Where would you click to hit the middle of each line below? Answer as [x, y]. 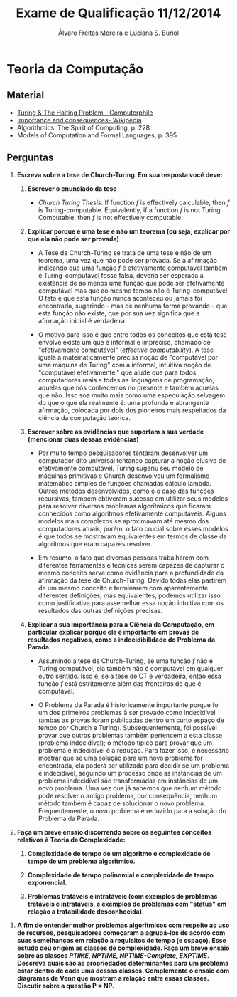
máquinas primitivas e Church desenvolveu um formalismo [124, 476]
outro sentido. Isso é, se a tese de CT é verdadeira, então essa [129, 676]
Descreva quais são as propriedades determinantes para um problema [123, 963]
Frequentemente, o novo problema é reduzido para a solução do [132, 810]
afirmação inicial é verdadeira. [82, 320]
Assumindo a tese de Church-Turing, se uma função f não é [126, 661]
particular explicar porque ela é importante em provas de [113, 632]
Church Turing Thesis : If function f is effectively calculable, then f [134, 202]
